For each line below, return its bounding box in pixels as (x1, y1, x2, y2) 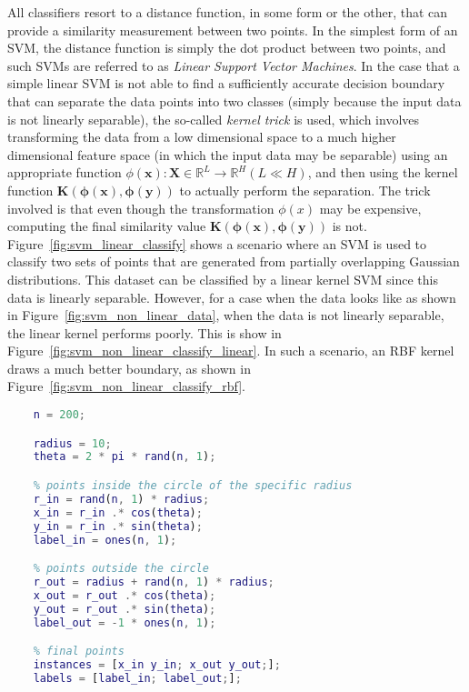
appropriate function (7, 163, 122, 182)
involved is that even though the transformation (7, 198, 274, 217)
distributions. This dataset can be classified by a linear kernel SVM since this (7, 269, 439, 288)
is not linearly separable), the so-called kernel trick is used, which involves (7, 109, 420, 128)
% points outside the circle (33, 562, 209, 576)
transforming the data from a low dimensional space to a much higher (7, 127, 396, 146)
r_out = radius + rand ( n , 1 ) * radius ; (33, 575, 274, 588)
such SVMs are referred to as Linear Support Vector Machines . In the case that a (7, 55, 460, 75)
